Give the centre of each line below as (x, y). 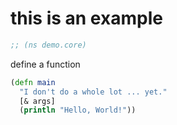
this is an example (86, 18)
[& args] (37, 101)
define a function (45, 64)
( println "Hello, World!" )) (78, 110)
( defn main (33, 82)
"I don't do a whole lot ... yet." (93, 92)
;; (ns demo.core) (48, 45)
